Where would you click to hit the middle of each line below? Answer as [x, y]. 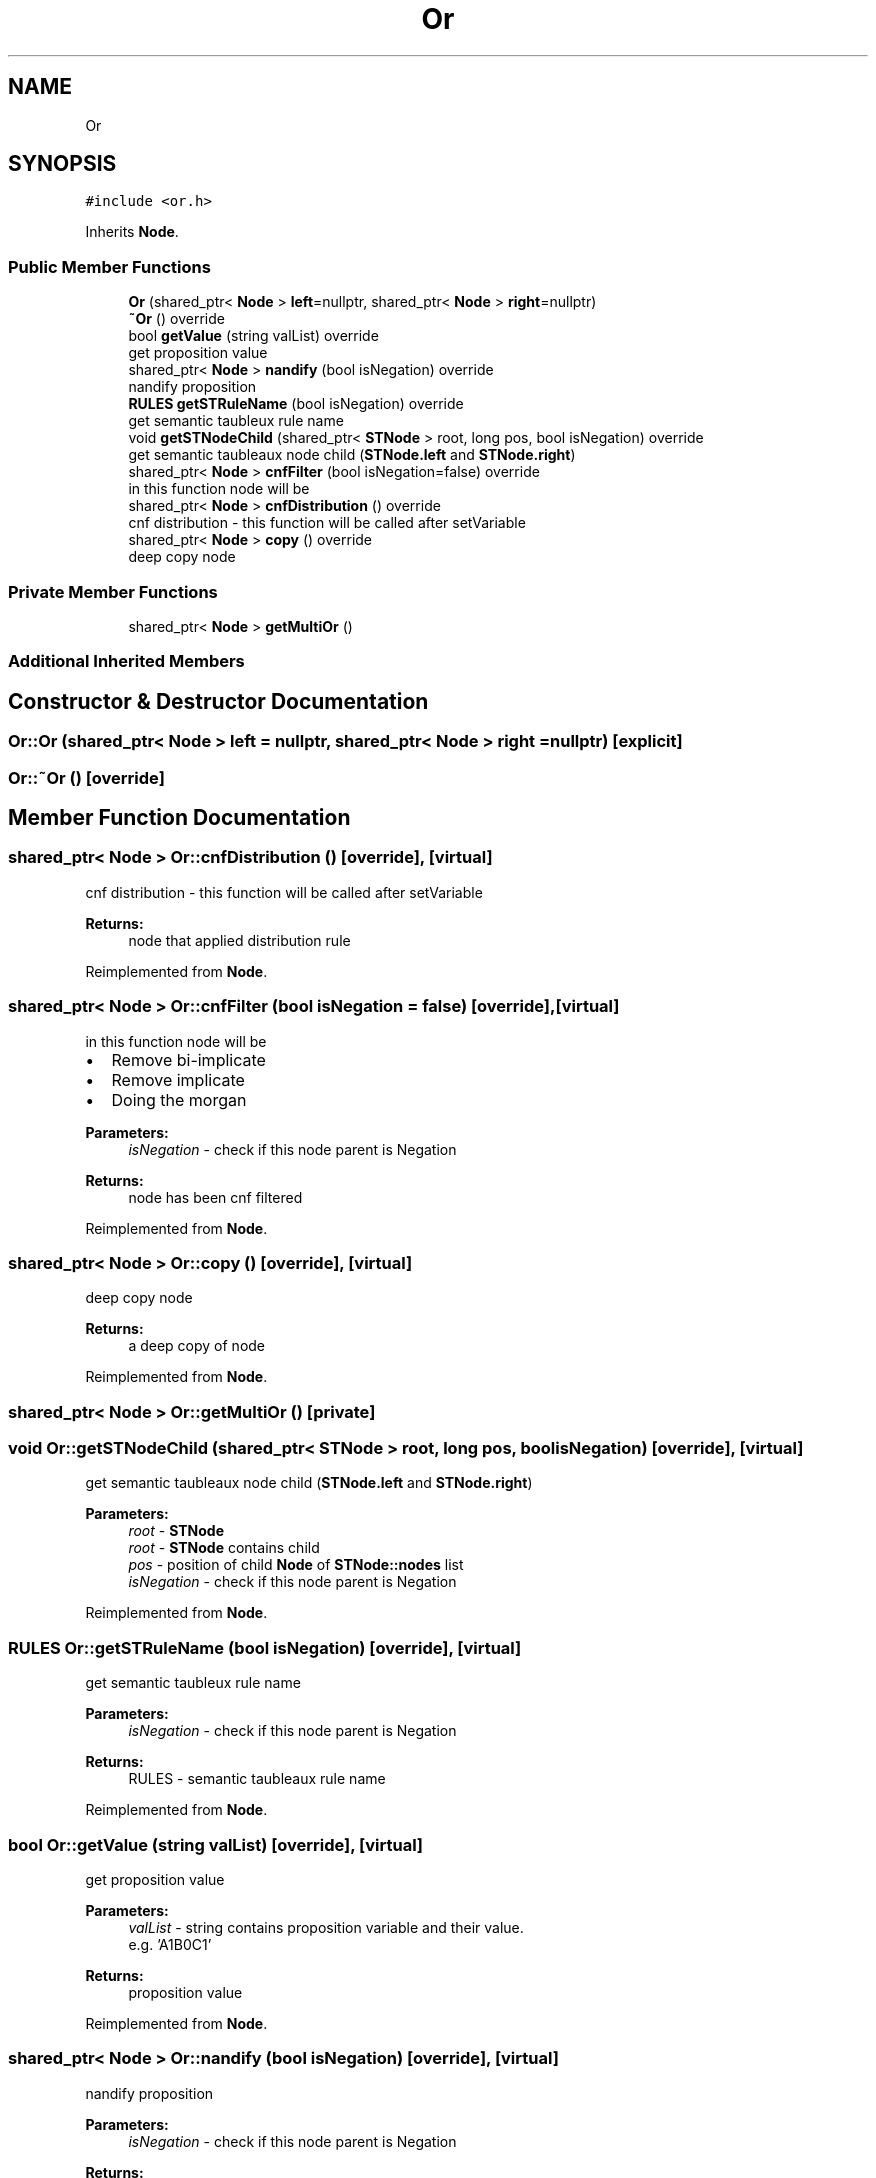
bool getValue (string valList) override [253, 336]
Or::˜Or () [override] [86, 777]
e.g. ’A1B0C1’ [170, 1944]
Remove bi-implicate [188, 1059]
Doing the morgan [179, 1099]
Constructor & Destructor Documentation [218, 701]
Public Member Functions [109, 266]
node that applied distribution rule [239, 940]
